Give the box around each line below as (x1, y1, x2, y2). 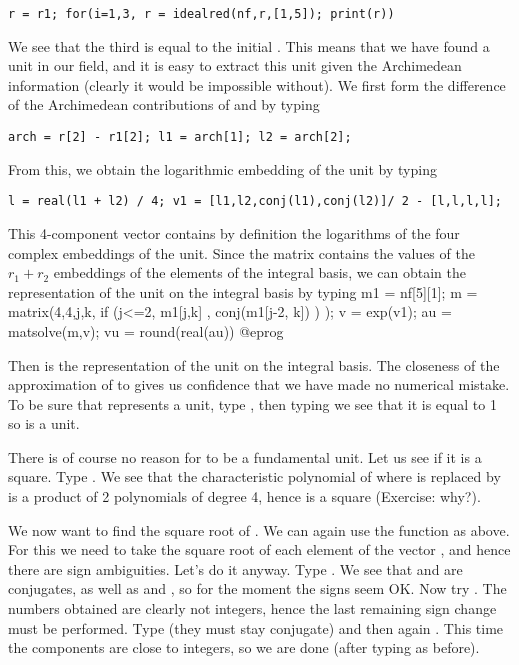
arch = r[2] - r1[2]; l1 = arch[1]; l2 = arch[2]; (8, 130, 352, 145)
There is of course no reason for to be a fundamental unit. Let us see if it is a (8, 446, 482, 467)
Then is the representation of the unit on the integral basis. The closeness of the (8, 354, 500, 375)
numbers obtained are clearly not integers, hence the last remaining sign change (8, 598, 497, 619)
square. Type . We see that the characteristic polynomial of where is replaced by (8, 466, 501, 487)
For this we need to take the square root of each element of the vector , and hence (8, 539, 511, 560)
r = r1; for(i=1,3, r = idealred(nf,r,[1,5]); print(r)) (8, 7, 395, 21)
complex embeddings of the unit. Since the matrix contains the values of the (8, 242, 475, 263)
